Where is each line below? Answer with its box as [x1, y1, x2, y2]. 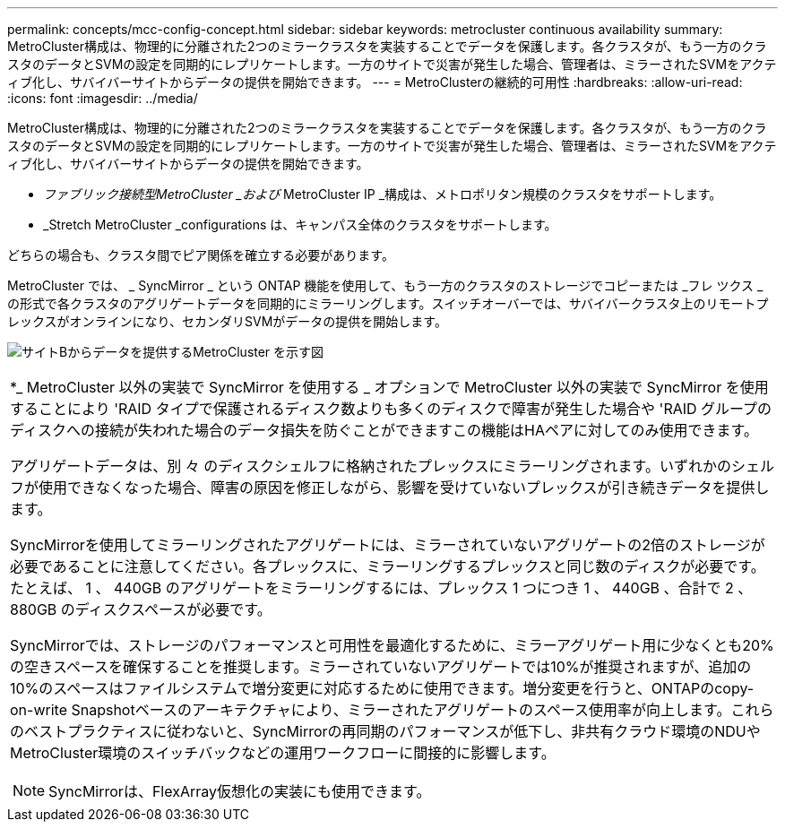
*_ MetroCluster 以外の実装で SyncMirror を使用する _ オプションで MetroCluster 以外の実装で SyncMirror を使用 [10, 378, 769, 396]
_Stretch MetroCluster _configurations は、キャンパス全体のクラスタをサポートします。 [43, 217, 557, 232]
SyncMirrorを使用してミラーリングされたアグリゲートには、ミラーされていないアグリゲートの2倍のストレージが [10, 536, 765, 554]
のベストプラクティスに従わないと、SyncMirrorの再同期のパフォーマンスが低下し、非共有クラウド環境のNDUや [10, 722, 761, 740]
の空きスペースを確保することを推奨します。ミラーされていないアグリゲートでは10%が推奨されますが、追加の [10, 658, 752, 676]
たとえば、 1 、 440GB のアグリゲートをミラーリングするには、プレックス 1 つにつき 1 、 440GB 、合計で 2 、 [10, 579, 753, 597]
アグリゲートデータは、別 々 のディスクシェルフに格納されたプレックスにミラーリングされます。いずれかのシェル [10, 457, 775, 475]
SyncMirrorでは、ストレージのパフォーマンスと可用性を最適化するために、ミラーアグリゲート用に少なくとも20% [10, 636, 774, 654]
